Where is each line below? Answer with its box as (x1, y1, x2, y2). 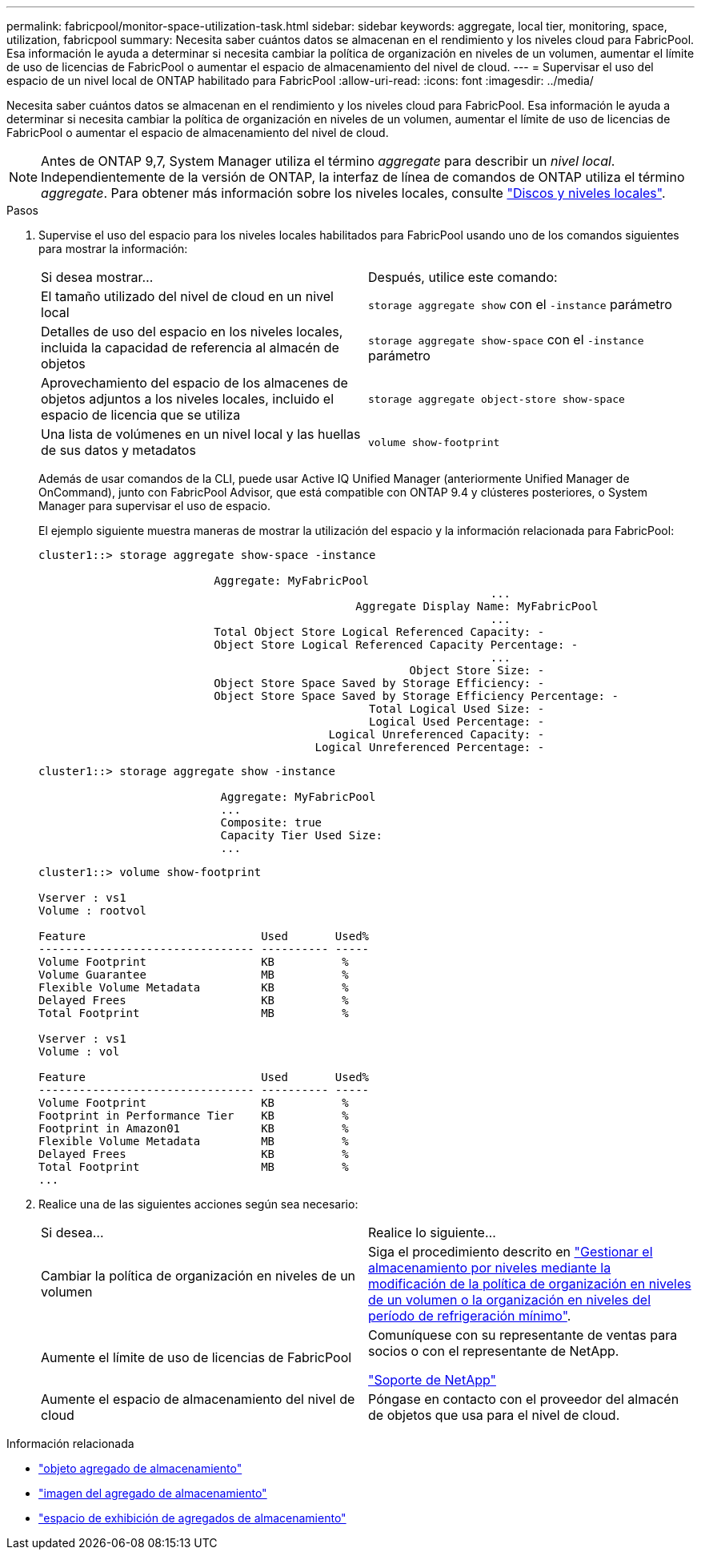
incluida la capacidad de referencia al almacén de (41, 340, 339, 356)
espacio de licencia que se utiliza (41, 407, 241, 423)
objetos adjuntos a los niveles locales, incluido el (41, 391, 334, 407)
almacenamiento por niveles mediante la (368, 1260, 611, 1276)
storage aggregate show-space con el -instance (368, 332, 644, 348)
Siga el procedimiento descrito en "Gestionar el (368, 1244, 653, 1260)
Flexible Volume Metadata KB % (38, 981, 349, 994)
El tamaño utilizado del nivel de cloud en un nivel (41, 288, 334, 304)
